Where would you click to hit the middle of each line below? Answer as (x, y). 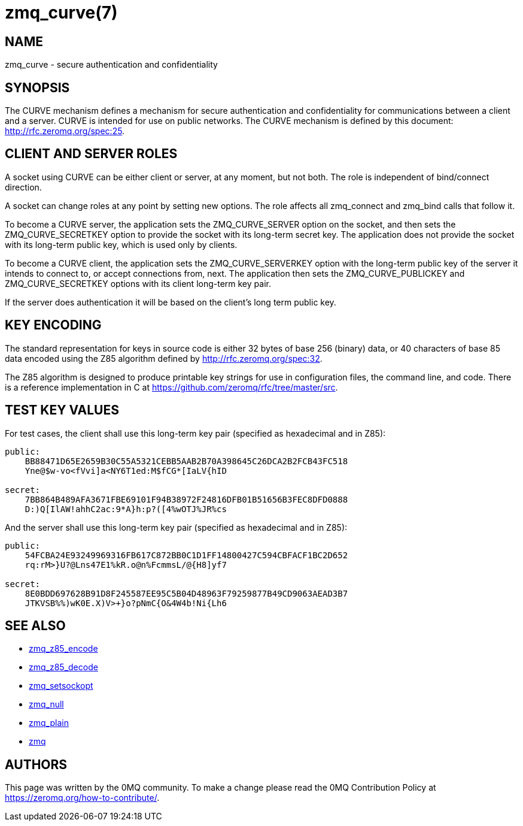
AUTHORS (36, 764)
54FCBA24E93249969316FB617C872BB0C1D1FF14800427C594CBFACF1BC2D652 (186, 555)
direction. (23, 187)
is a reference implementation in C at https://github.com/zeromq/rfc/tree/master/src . (171, 387)
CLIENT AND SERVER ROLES (91, 154)
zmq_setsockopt (61, 686)
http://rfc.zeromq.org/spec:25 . (65, 131)
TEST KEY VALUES (62, 410)
